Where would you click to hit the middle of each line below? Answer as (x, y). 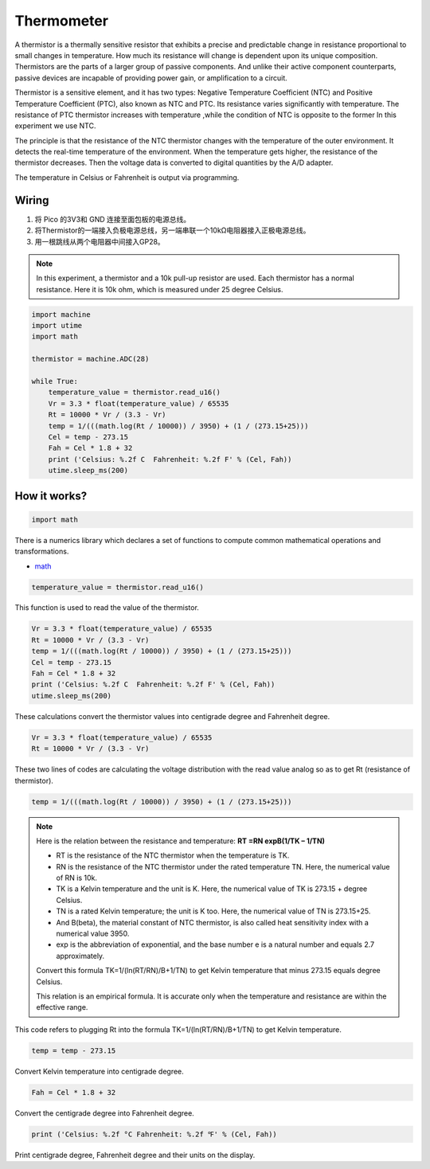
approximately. (80, 956)
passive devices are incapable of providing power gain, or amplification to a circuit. (151, 78)
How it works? (51, 496)
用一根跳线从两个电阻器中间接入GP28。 (100, 241)
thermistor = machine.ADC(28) (90, 359)
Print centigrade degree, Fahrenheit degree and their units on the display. (135, 1155)
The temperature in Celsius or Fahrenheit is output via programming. (127, 177)
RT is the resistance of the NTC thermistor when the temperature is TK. (173, 855)
